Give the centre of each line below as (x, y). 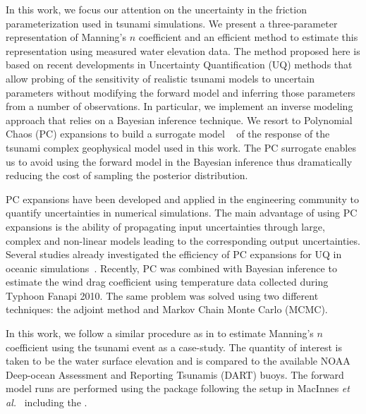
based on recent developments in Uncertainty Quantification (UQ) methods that (179, 65)
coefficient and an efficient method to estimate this (248, 37)
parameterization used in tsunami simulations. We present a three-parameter (172, 23)
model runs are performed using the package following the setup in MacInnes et (178, 388)
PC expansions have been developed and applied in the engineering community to (182, 199)
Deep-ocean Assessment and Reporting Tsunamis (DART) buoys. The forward (175, 374)
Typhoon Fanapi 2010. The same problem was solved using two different (162, 295)
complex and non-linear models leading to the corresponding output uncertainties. (183, 240)
